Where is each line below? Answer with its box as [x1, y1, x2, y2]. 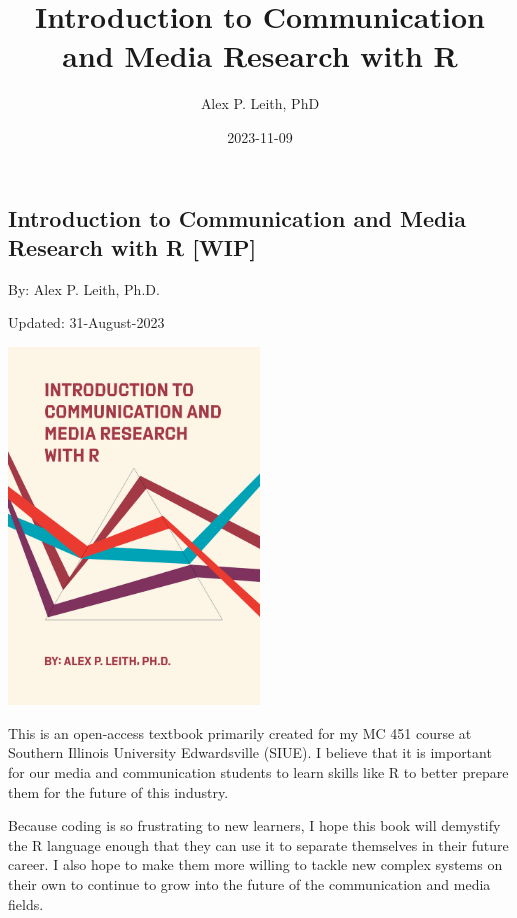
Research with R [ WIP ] [8, 231, 257, 262]
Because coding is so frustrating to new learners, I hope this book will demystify [8, 815, 501, 836]
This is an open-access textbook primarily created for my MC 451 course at [8, 722, 472, 743]
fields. [8, 893, 44, 914]
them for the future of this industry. [8, 781, 229, 802]
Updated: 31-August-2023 [8, 312, 165, 333]
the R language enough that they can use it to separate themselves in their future [8, 834, 509, 855]
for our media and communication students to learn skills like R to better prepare [8, 762, 509, 783]
